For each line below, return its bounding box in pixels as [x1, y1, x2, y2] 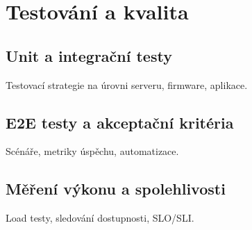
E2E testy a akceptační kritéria [6, 111, 234, 133]
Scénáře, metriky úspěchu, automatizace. [6, 144, 179, 158]
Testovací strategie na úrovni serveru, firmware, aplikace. [6, 77, 248, 92]
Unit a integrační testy [6, 44, 172, 66]
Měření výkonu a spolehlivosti [6, 178, 226, 199]
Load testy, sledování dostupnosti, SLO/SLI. [6, 211, 194, 225]
